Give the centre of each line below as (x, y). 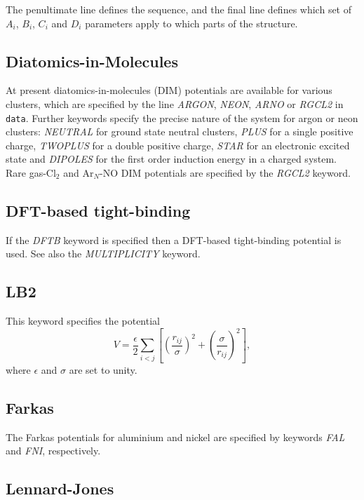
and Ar (79, 173)
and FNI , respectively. (53, 451)
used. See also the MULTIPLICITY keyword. (103, 254)
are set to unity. (103, 369)
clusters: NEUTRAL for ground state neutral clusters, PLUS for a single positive (180, 131)
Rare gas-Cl (31, 173)
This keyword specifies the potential (83, 321)
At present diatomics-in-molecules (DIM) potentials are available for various (169, 90)
